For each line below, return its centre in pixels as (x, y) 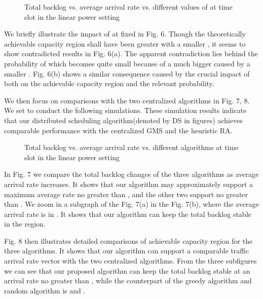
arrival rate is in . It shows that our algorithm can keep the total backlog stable (128, 214)
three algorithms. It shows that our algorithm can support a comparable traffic (127, 251)
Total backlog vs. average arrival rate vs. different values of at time (128, 7)
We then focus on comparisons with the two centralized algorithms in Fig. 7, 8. (127, 100)
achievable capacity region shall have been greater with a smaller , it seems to (125, 43)
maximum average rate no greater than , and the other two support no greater (126, 194)
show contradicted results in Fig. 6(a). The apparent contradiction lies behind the (131, 53)
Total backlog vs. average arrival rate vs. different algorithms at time (131, 147)
